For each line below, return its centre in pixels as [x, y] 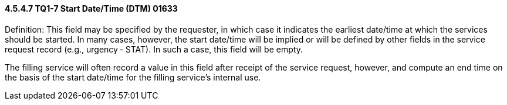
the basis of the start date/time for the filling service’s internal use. [133, 77]
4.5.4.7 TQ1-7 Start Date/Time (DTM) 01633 [91, 8]
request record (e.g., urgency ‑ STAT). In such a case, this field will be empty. [154, 49]
